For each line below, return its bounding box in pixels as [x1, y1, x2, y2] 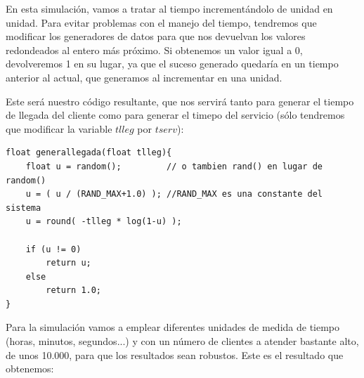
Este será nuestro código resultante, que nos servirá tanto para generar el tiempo [6, 93, 354, 108]
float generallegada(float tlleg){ [6, 148, 172, 158]
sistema [6, 202, 41, 213]
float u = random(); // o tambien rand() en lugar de [25, 161, 323, 171]
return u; [46, 258, 91, 268]
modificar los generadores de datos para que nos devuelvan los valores [6, 29, 306, 44]
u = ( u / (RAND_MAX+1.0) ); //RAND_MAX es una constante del [25, 189, 323, 200]
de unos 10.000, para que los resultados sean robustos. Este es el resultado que [6, 347, 344, 362]
